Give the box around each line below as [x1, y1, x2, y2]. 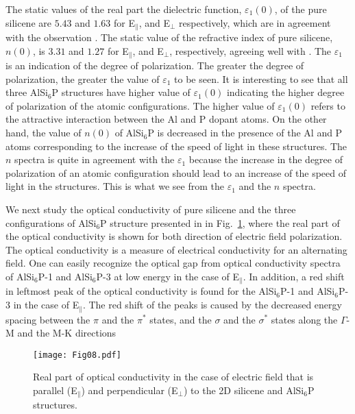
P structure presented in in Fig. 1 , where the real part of [100, 215, 340, 230]
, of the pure [274, 2, 327, 16]
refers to [310, 98, 345, 112]
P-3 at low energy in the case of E [96, 269, 240, 283]
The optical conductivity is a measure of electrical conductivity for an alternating [5, 242, 347, 256]
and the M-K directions [17, 326, 117, 340]
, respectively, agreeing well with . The [169, 43, 332, 58]
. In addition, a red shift [243, 269, 345, 283]
